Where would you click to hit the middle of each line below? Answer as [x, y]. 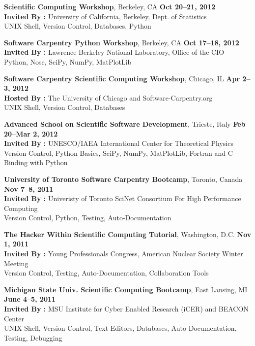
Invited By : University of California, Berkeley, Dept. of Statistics [105, 16]
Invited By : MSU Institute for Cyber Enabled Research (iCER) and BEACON [126, 309]
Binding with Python [36, 162]
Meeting [16, 263]
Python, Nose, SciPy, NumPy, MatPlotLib [68, 61]
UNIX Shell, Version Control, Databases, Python [78, 26]
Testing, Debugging [33, 337]
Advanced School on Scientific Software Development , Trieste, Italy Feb [125, 123]
